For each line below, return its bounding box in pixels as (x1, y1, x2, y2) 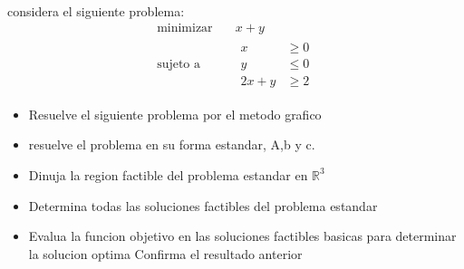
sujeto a (157, 58, 201, 72)
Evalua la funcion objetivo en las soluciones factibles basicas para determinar (28, 226, 457, 245)
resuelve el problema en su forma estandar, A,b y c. (28, 135, 315, 154)
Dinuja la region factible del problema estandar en (28, 165, 308, 184)
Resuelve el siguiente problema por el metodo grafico (28, 104, 322, 123)
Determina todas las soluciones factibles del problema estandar (28, 196, 378, 215)
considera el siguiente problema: (7, 2, 185, 20)
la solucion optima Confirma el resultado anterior (28, 244, 303, 263)
